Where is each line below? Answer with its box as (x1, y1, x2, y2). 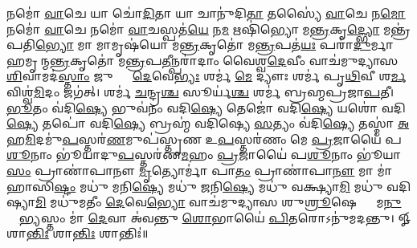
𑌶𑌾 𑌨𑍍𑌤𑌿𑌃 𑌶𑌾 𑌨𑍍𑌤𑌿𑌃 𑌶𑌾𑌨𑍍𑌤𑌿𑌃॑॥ (6, 225, 149, 242)
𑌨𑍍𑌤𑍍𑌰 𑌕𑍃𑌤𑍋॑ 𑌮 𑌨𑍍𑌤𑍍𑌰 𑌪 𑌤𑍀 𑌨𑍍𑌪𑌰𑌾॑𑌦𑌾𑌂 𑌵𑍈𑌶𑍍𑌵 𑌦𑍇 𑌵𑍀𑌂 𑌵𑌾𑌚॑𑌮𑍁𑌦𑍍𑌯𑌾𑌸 (50, 51, 399, 68)
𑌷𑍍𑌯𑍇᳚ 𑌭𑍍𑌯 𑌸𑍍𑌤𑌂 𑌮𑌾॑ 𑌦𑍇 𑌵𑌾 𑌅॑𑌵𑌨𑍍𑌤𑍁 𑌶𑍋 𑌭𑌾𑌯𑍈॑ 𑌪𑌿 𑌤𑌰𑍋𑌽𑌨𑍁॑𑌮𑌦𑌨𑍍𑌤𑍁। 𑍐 (6, 209, 411, 226)
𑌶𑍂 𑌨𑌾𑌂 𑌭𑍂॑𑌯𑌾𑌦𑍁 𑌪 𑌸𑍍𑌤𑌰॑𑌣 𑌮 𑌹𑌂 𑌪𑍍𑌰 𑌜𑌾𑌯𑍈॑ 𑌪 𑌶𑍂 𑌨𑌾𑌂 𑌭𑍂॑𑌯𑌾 (6, 146, 401, 163)
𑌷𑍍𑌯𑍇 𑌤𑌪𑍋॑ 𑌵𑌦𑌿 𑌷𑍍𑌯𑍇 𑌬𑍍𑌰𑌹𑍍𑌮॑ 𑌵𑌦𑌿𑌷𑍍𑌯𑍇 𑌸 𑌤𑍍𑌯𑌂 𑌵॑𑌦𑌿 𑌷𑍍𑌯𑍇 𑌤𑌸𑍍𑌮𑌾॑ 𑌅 (6, 115, 410, 132)
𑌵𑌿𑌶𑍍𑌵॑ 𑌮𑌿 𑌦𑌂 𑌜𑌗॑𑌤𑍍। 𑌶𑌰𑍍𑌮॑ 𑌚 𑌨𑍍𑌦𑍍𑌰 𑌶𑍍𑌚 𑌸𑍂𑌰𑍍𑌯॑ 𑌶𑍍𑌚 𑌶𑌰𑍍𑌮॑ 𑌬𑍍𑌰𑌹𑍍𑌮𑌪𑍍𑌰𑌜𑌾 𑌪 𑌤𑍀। (6, 83, 395, 100)
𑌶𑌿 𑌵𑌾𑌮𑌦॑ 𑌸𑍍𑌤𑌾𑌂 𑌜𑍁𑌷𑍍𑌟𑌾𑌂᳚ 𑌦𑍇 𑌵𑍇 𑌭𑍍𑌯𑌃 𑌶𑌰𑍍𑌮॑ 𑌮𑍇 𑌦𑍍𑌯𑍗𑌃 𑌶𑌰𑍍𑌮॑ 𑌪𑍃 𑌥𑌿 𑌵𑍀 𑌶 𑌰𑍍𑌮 (6, 67, 407, 84)
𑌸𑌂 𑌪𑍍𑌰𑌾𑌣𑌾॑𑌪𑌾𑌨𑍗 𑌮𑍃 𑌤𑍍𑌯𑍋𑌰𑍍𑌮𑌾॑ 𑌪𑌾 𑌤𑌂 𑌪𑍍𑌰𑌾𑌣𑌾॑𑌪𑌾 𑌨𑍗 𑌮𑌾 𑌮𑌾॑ (6, 161, 393, 178)
